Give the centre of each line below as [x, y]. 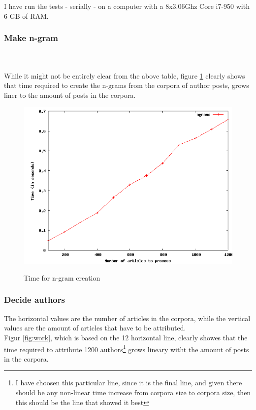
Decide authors [34, 300]
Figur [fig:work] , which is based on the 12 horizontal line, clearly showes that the [126, 337]
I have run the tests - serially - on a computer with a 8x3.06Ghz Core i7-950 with [127, 6]
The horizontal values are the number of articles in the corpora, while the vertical [127, 318]
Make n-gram [31, 38]
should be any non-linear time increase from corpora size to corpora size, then [133, 392]
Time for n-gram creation [62, 277]
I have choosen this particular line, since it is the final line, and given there [129, 383]
